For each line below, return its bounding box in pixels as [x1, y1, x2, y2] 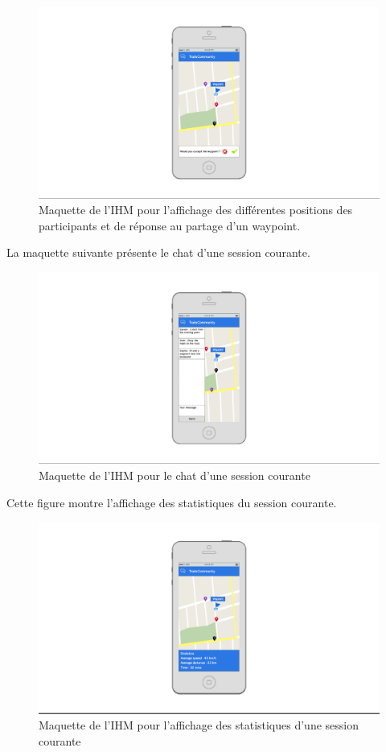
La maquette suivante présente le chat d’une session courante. [6, 244, 310, 261]
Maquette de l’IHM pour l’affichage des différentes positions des [39, 201, 353, 218]
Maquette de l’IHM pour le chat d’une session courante [39, 466, 310, 483]
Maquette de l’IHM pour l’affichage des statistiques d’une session [39, 717, 359, 733]
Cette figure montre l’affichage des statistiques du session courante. [6, 494, 337, 510]
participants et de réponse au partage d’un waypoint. [39, 217, 301, 233]
